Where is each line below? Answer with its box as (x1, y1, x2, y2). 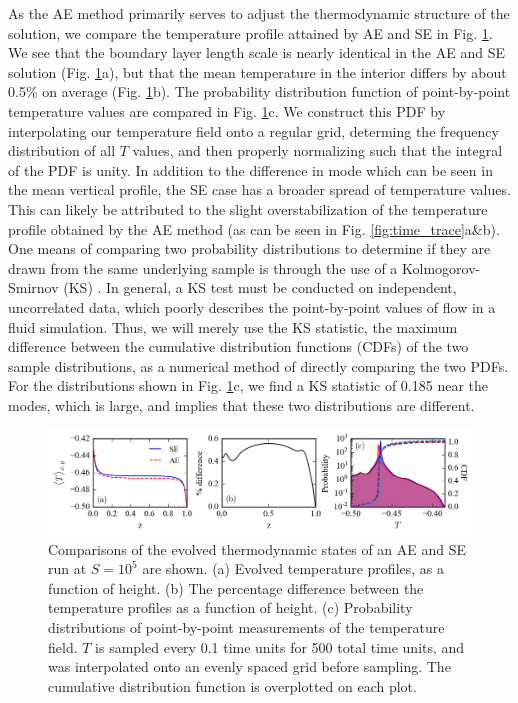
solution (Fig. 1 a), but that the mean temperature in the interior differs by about (8, 61, 507, 82)
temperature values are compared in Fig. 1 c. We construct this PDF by (8, 100, 446, 121)
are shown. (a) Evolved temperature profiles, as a (142, 558, 445, 579)
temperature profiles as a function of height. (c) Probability (48, 597, 413, 618)
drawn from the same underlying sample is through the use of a (8, 257, 398, 278)
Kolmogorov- (402, 257, 481, 278)
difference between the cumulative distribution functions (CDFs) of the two (8, 336, 469, 357)
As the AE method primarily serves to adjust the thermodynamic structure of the (8, 3, 510, 23)
